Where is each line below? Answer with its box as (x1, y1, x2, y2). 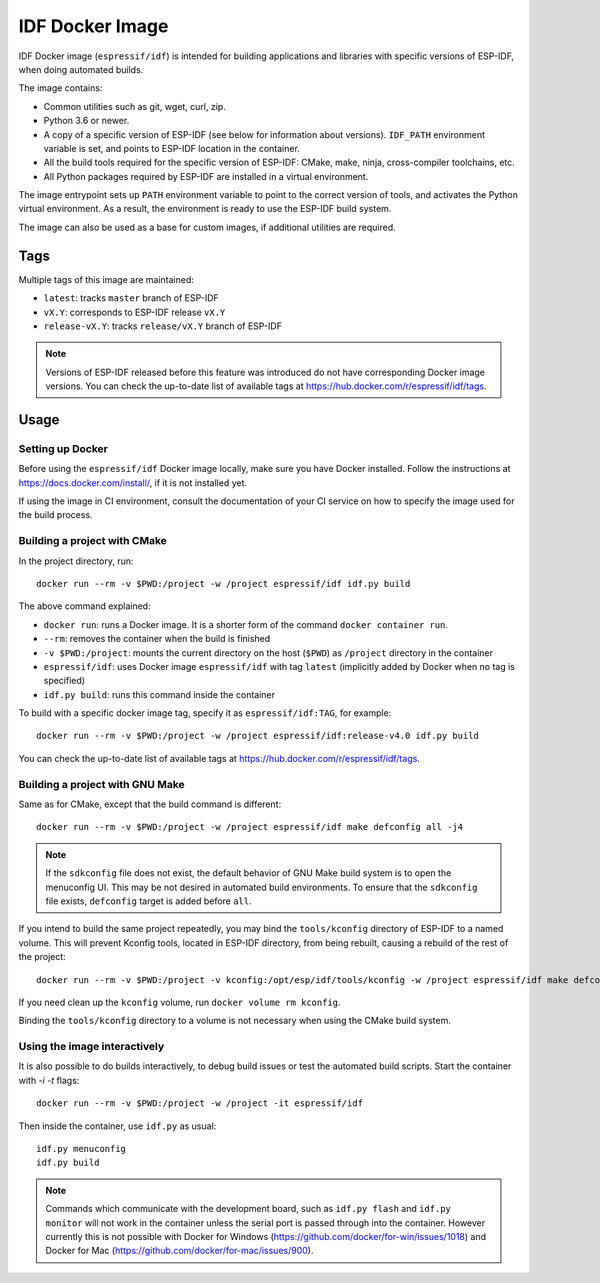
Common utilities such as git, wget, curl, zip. (43, 100, 227, 112)
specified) (43, 675, 85, 687)
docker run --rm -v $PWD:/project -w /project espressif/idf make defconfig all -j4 (36, 821, 464, 833)
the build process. (18, 509, 94, 521)
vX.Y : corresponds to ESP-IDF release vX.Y (43, 306, 226, 318)
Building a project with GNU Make (18, 777, 185, 791)
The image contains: (18, 82, 103, 94)
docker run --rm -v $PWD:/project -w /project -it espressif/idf (36, 1098, 364, 1109)
